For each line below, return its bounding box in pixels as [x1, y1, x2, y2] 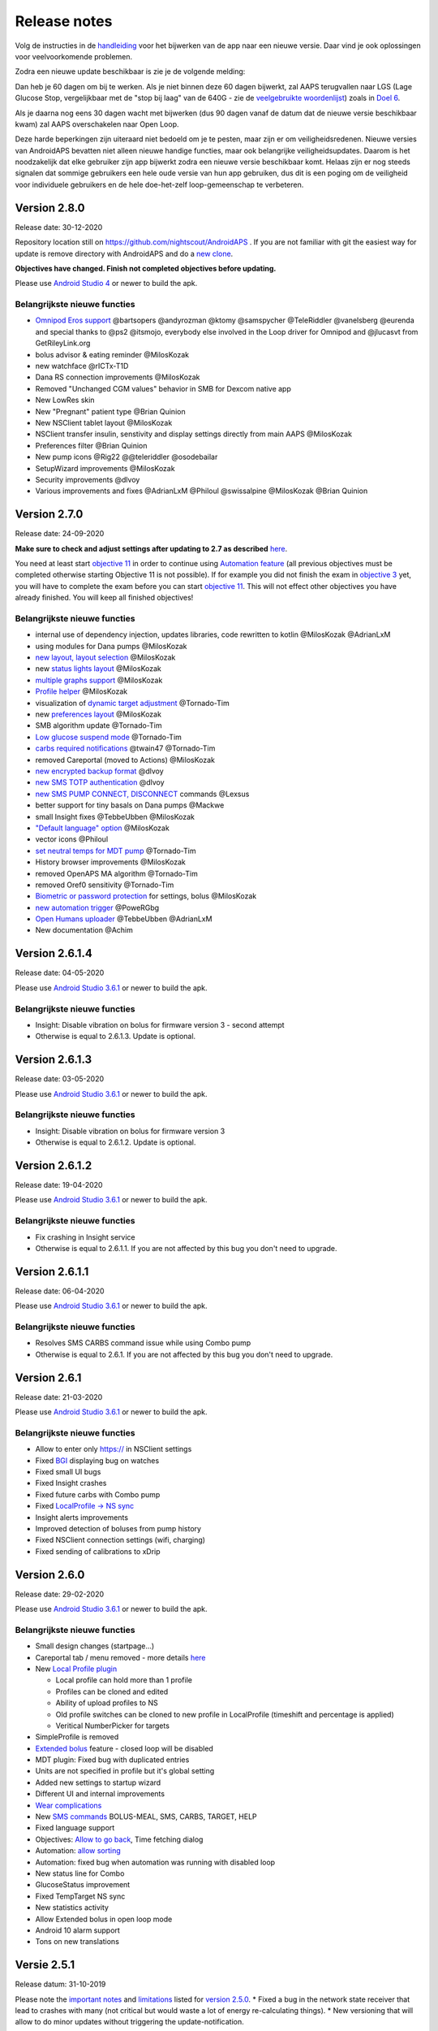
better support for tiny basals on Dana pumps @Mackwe [35, 800, 225, 810]
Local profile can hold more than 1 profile [55, 1675, 192, 1685]
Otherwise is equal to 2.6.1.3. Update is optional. [35, 1032, 196, 1041]
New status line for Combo [35, 1869, 125, 1878]
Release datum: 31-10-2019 [15, 1979, 106, 1990]
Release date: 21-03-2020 [15, 1392, 103, 1401]
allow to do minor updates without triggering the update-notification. [15, 2017, 244, 2027]
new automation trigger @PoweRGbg [35, 903, 160, 912]
